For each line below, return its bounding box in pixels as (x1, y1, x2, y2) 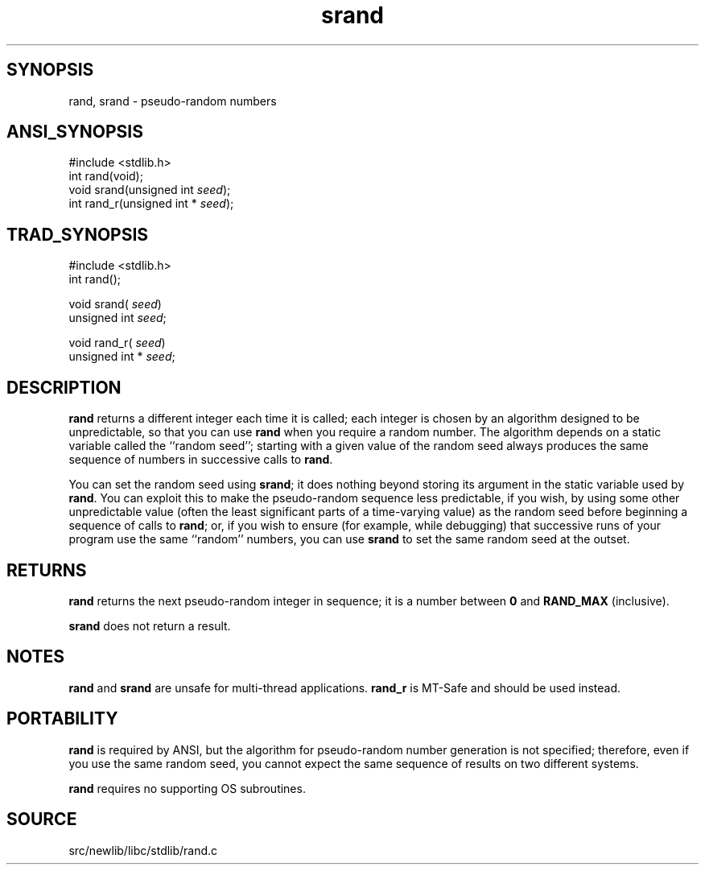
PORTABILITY (6, 708, 118, 729)
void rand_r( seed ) (68, 336, 166, 350)
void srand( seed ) (68, 297, 162, 312)
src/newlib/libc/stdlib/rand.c (68, 843, 218, 857)
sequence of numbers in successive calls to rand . (68, 452, 333, 467)
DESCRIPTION (6, 377, 122, 398)
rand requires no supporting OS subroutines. (68, 781, 306, 795)
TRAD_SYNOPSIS (6, 224, 149, 245)
